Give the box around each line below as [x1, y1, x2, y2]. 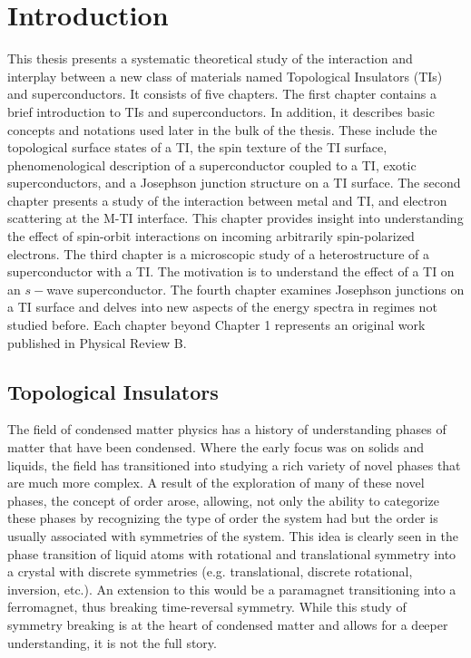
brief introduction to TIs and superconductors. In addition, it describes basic [7, 102, 435, 121]
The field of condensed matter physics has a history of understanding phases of [7, 420, 446, 439]
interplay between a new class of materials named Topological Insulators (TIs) [7, 66, 443, 85]
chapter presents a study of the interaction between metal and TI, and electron [7, 190, 447, 209]
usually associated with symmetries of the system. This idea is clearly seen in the [7, 526, 458, 545]
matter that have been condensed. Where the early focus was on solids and [7, 438, 424, 457]
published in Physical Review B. [7, 333, 187, 352]
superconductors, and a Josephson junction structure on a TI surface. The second [7, 173, 461, 192]
